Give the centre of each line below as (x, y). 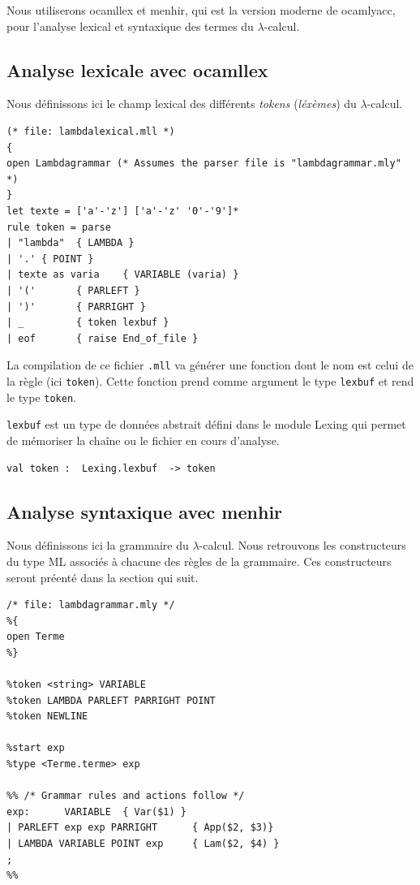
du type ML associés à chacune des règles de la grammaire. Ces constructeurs (199, 561)
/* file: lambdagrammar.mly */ (91, 605)
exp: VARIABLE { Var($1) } (96, 812)
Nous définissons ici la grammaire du (98, 545)
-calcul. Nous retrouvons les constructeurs (302, 545)
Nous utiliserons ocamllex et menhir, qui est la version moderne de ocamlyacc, (201, 10)
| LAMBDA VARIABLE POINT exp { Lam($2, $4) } (143, 844)
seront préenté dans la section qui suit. (103, 577)
